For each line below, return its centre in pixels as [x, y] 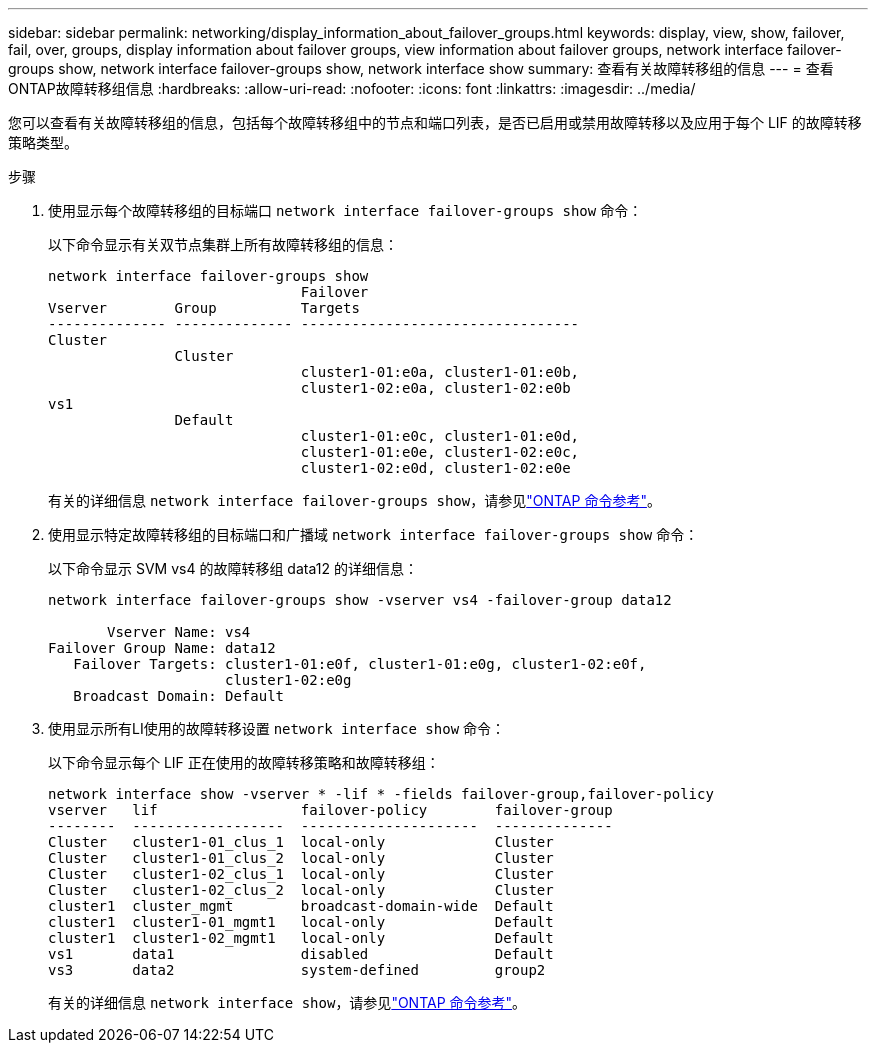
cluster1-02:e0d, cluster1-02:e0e [435, 468]
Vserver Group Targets [204, 308]
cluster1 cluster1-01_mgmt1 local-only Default [301, 922]
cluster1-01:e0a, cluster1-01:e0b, [440, 372]
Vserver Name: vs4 [179, 632]
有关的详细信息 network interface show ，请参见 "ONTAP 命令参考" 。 [287, 1002]
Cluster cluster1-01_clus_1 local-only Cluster [301, 842]
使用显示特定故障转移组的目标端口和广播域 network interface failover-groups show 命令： [373, 534]
